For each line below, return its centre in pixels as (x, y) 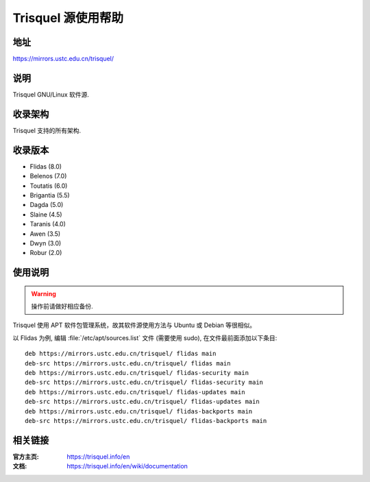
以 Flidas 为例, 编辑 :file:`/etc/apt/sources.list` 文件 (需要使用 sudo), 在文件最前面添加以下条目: (145, 338)
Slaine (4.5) (46, 214)
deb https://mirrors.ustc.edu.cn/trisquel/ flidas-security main (137, 373)
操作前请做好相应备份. (62, 306)
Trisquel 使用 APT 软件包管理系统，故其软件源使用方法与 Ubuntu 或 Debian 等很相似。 (134, 325)
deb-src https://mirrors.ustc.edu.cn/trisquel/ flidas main (128, 363)
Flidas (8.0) (46, 166)
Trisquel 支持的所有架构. (47, 130)
